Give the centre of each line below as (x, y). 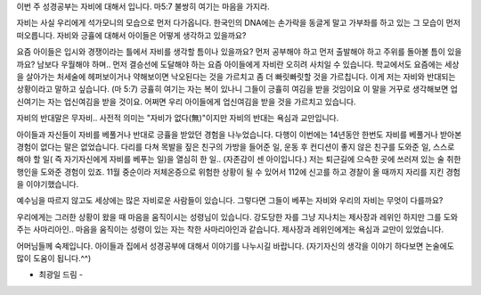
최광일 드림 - (61, 275)
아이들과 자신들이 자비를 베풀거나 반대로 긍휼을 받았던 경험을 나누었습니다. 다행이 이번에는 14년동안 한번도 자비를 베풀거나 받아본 (239, 135)
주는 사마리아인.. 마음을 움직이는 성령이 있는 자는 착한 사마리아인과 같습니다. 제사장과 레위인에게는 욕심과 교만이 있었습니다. (230, 229)
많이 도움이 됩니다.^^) (54, 258)
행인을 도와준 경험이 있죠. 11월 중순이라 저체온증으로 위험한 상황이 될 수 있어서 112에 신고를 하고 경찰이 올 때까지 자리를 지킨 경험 (238, 172)
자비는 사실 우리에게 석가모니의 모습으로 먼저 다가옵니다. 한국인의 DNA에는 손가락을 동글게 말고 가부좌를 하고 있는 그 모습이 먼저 (238, 23)
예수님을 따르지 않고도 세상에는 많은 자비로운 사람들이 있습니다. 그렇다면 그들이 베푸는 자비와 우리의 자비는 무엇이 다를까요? (230, 201)
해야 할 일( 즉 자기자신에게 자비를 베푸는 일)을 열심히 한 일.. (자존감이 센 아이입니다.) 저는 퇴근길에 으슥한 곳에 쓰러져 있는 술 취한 (239, 160)
